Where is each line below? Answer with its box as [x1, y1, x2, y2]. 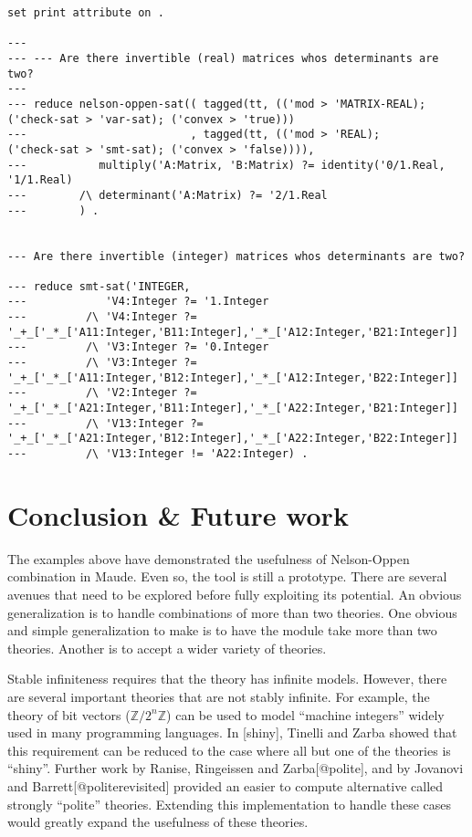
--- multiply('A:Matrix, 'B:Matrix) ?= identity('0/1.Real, [7, 158, 446, 172]
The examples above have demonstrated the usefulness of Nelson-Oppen [7, 549, 410, 568]
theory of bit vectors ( [7, 705, 131, 724]
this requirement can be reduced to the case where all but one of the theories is [7, 740, 451, 759]
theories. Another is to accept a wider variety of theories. [7, 638, 327, 657]
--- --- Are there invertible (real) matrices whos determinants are [7, 51, 439, 65]
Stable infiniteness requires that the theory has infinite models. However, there [7, 669, 447, 688]
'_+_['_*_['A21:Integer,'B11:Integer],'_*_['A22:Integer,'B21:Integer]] [7, 402, 458, 415]
